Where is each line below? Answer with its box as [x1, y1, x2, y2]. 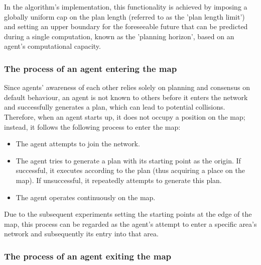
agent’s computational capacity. [4, 41, 101, 51]
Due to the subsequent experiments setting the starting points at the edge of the [4, 209, 252, 219]
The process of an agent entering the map [4, 62, 177, 74]
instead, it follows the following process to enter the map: [4, 121, 181, 132]
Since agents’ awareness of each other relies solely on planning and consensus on [4, 82, 250, 93]
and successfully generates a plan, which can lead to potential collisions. [4, 102, 225, 112]
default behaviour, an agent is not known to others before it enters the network [4, 92, 248, 102]
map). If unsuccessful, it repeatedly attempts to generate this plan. [16, 174, 222, 185]
